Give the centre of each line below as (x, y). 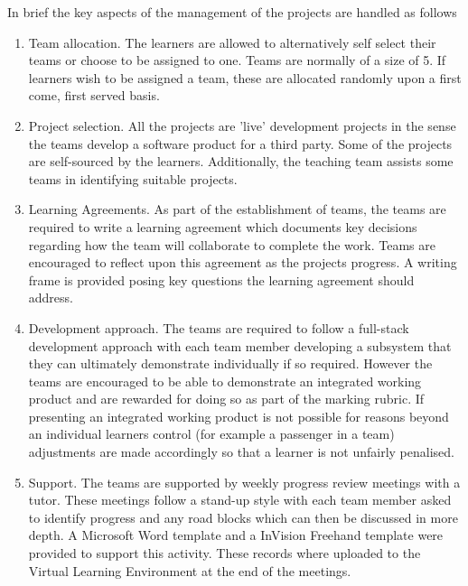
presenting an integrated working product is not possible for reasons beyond (239, 416)
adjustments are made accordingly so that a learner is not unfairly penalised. (241, 452)
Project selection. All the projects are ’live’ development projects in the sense (242, 125)
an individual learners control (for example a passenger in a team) (211, 434)
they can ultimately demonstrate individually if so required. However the (230, 363)
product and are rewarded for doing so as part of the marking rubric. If (226, 399)
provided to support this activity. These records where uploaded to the (225, 553)
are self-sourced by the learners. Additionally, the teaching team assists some (241, 161)
